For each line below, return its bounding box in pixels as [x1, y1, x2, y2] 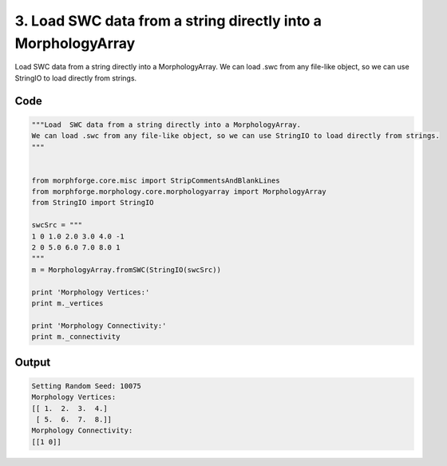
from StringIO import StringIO [31, 198, 155, 207]
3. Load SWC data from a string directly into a [14, 12, 322, 30]
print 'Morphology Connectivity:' [31, 321, 167, 330]
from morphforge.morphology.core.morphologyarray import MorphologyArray [31, 188, 326, 196]
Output [14, 355, 51, 369]
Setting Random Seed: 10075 [31, 381, 141, 390]
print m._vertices [31, 298, 104, 307]
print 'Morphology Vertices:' [31, 287, 150, 297]
